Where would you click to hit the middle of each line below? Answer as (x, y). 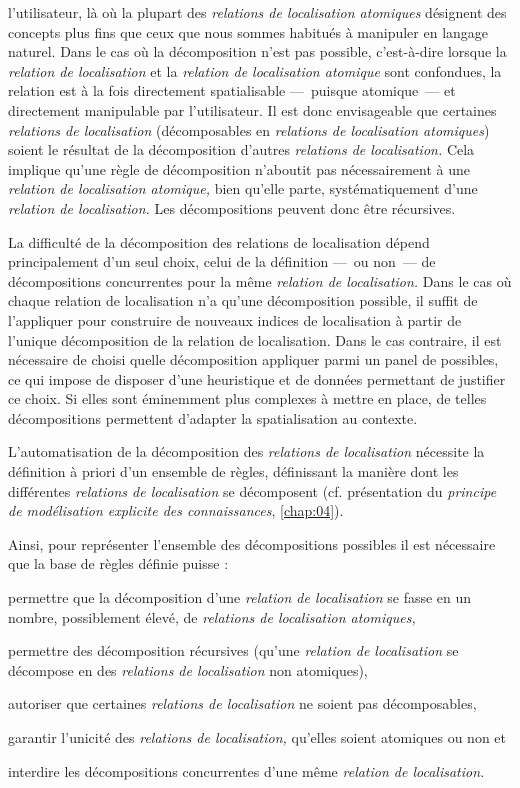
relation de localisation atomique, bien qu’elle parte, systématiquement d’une (243, 188)
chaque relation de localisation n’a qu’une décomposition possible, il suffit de (243, 300)
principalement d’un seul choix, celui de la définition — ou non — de (222, 261)
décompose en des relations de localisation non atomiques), (188, 669)
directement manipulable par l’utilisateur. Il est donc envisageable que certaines (252, 109)
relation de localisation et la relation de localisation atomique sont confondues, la (255, 70)
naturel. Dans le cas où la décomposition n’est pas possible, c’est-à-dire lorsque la (257, 51)
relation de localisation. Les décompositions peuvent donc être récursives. (232, 207)
